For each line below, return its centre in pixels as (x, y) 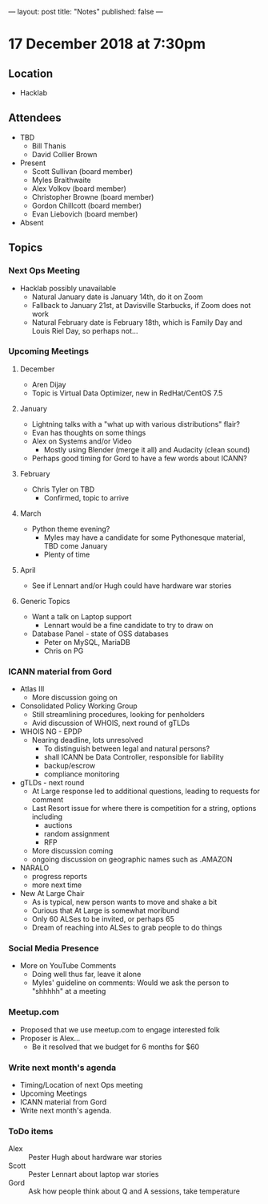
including (47, 817)
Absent (32, 222)
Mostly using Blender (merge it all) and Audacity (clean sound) (147, 449)
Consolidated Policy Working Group (78, 706)
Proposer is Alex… (50, 1038)
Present (33, 163)
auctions (58, 825)
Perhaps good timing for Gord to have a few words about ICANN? (140, 458)
